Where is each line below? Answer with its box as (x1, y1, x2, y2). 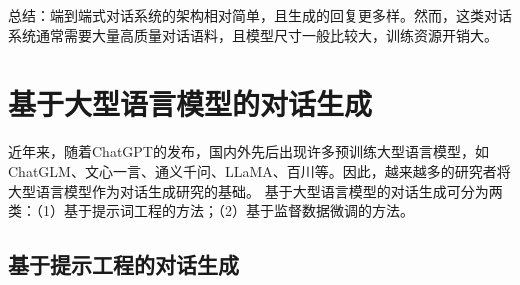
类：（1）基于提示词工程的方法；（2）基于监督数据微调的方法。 (8, 200, 414, 221)
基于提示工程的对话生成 (8, 249, 239, 280)
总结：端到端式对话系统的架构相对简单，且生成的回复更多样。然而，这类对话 (8, 5, 512, 25)
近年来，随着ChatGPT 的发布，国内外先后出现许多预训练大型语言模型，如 (8, 141, 489, 162)
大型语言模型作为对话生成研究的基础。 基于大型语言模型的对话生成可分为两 (8, 180, 503, 201)
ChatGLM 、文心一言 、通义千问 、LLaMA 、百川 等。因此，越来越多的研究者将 (8, 160, 511, 181)
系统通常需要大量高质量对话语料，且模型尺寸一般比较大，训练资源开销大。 (8, 24, 498, 45)
